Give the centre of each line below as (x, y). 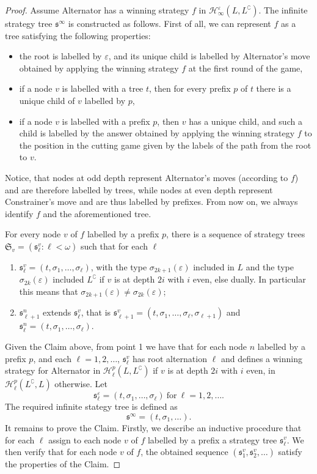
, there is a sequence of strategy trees (236, 234)
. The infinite (283, 10)
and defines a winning (261, 358)
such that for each (114, 246)
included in (214, 266)
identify (19, 213)
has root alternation (170, 358)
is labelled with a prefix (106, 121)
